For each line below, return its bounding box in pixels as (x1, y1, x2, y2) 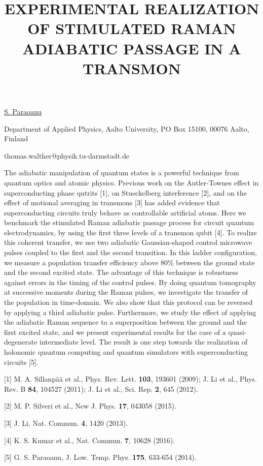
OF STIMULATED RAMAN (27, 18, 236, 39)
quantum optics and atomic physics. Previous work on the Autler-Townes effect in (4, 177, 259, 188)
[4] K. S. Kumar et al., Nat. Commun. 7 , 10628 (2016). (4, 434, 175, 445)
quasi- (228, 326, 247, 337)
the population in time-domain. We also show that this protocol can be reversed (4, 297, 253, 307)
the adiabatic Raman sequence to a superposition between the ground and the (4, 317, 247, 327)
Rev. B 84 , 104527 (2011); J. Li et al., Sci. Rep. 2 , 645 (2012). (4, 383, 198, 394)
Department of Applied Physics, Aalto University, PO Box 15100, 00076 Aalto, (4, 123, 249, 134)
